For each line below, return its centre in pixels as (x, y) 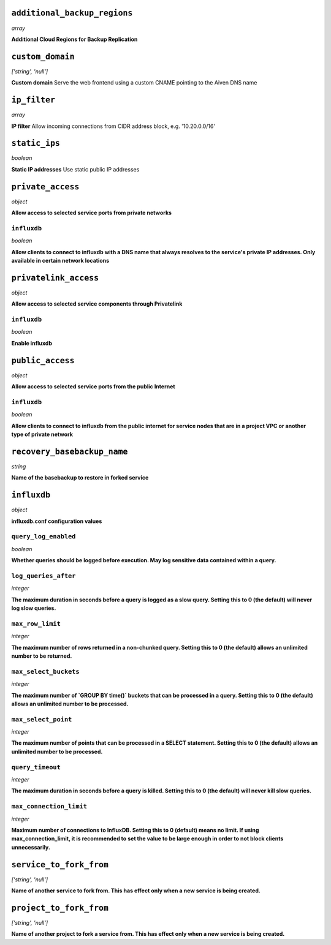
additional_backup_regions (72, 13)
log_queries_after (44, 576)
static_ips (36, 143)
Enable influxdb (32, 343)
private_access (45, 186)
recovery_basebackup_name (70, 451)
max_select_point (42, 719)
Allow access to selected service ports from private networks (91, 213)
